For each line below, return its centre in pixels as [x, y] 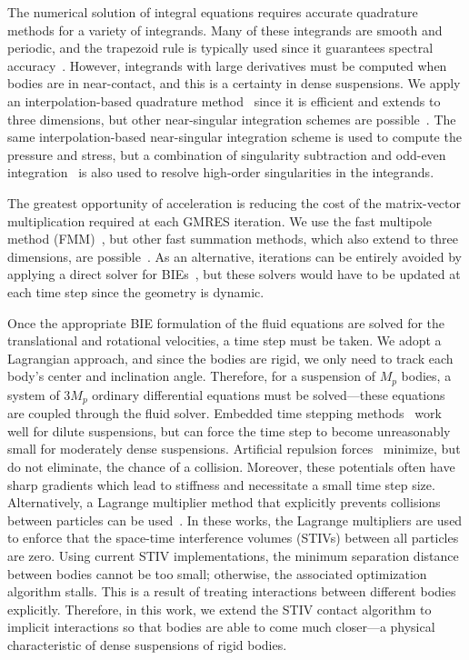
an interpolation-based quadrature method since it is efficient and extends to [224, 100]
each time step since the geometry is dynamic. [136, 291]
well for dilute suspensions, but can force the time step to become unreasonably [229, 430]
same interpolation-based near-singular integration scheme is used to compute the [234, 137]
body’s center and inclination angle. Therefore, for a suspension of [191, 376]
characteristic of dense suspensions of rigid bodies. [147, 644]
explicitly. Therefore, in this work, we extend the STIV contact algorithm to [220, 609]
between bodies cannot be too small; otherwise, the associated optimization [217, 573]
